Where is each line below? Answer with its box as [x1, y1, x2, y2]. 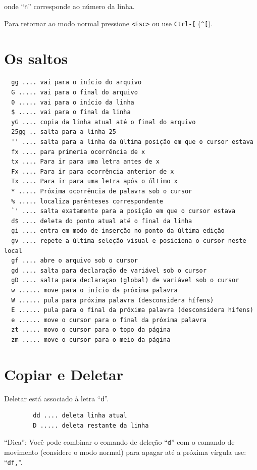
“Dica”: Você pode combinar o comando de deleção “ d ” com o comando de [4, 437, 235, 447]
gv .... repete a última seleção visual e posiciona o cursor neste [11, 237, 246, 244]
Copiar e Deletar [4, 363, 123, 384]
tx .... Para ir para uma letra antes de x [11, 158, 160, 166]
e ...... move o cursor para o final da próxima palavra [11, 316, 207, 324]
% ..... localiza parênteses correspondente [11, 197, 163, 205]
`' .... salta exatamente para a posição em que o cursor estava [11, 207, 236, 215]
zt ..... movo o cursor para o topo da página [11, 326, 171, 334]
